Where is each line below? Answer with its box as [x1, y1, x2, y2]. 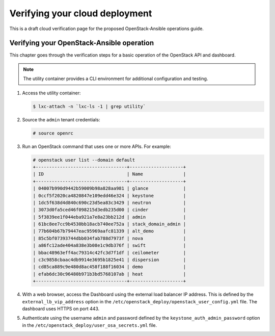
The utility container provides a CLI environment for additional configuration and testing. [23, 75, 208, 82]
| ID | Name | [33, 171, 186, 177]
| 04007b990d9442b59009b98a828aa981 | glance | [33, 186, 186, 191]
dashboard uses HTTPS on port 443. [22, 305, 100, 312]
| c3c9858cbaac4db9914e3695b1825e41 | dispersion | [33, 257, 186, 263]
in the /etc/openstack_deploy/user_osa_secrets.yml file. [22, 322, 157, 328]
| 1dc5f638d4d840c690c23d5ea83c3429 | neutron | [33, 199, 186, 205]
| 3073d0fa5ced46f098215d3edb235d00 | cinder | [33, 207, 186, 213]
